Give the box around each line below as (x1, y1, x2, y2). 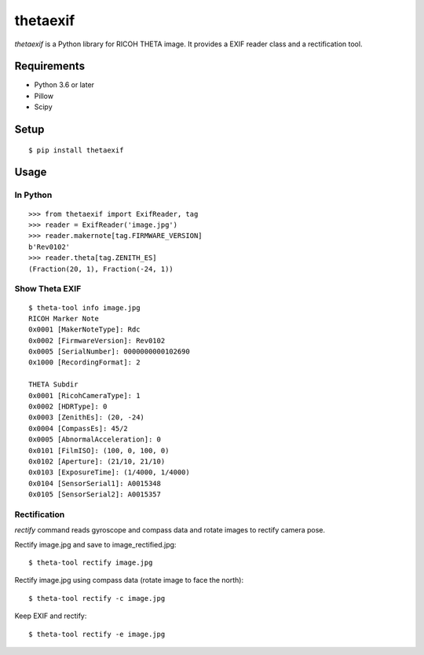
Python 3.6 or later (34, 80, 94, 90)
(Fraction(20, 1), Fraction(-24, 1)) (28, 264, 174, 273)
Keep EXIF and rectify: (14, 611, 87, 620)
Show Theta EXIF (14, 284, 82, 295)
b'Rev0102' (28, 242, 71, 251)
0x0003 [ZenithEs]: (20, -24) (28, 413, 145, 422)
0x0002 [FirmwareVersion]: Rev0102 (28, 336, 166, 345)
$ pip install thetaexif (28, 145, 124, 155)
